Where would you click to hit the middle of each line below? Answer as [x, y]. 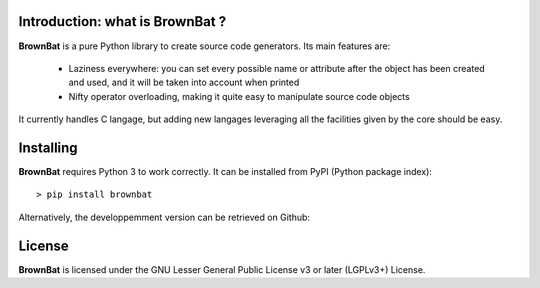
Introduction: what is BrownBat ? [122, 21]
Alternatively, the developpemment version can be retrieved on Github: [164, 217]
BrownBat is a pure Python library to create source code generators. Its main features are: [204, 46]
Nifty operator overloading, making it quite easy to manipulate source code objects [239, 96]
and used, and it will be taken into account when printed [184, 82]
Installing [48, 147]
